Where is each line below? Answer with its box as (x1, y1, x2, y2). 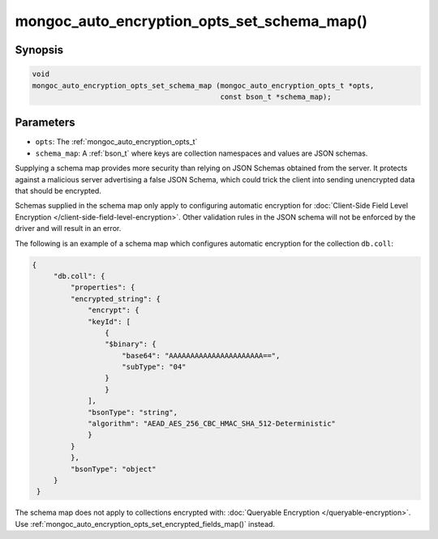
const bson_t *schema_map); (220, 92, 332, 101)
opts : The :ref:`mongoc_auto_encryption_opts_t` (35, 137, 198, 147)
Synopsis (15, 43, 64, 57)
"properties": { (70, 283, 135, 292)
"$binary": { (104, 340, 157, 349)
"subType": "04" (122, 362, 187, 372)
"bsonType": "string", (88, 408, 178, 417)
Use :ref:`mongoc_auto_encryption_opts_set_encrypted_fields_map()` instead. (15, 519, 276, 528)
